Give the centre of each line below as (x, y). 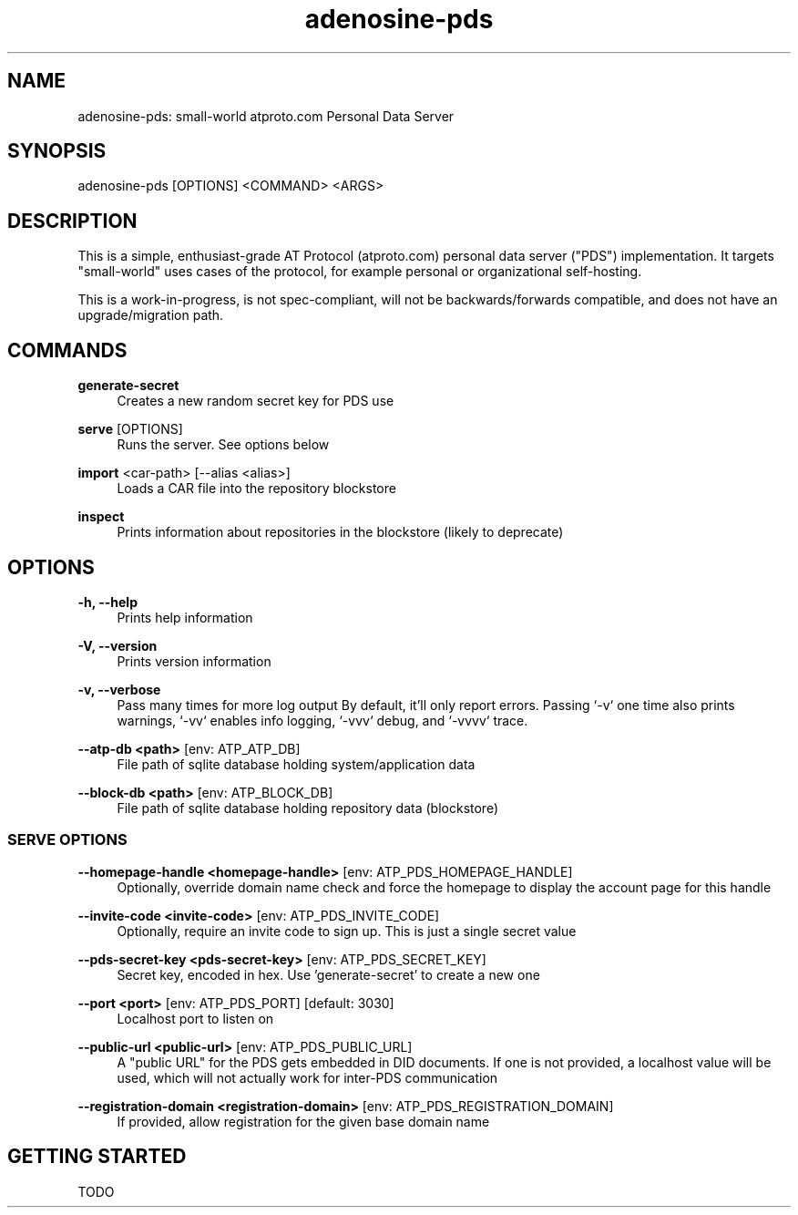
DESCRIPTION (72, 221)
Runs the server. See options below (223, 445)
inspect (101, 517)
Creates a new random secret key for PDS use (256, 401)
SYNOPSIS (57, 151)
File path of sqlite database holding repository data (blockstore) (308, 808)
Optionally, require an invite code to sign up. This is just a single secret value (347, 931)
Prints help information (185, 617)
